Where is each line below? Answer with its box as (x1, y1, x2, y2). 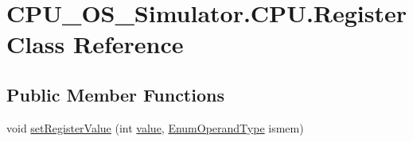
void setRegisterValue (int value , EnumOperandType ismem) (6, 119, 304, 136)
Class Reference (6, 28, 184, 60)
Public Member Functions (6, 82, 224, 106)
